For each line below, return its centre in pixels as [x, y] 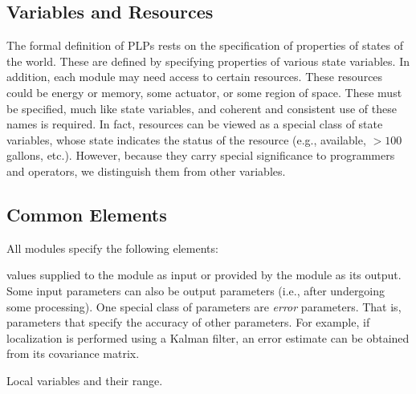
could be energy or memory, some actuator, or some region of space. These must [204, 92]
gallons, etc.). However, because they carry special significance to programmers [201, 155]
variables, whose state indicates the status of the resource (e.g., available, [186, 139]
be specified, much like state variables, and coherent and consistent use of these [202, 108]
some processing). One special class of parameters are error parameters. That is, [204, 306]
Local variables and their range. [85, 380]
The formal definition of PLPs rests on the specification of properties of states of [205, 45]
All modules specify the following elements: [112, 248]
